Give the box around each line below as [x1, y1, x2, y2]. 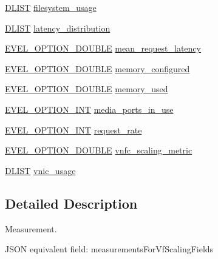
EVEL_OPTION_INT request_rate [5, 123, 142, 136]
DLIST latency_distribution [5, 21, 111, 34]
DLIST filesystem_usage [5, 1, 97, 13]
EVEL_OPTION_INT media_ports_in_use [5, 103, 174, 115]
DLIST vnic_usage [5, 164, 76, 177]
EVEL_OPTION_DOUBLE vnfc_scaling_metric [5, 144, 192, 156]
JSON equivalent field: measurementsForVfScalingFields [5, 243, 214, 255]
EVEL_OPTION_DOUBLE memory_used [5, 82, 168, 95]
